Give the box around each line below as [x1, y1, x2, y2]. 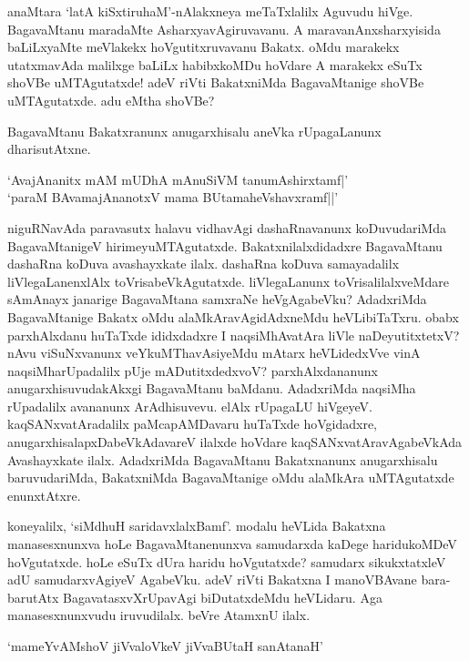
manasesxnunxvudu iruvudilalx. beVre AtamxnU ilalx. [7, 605, 311, 625]
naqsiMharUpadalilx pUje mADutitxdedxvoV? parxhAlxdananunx [7, 361, 378, 380]
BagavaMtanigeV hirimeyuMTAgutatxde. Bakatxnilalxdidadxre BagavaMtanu [7, 236, 443, 255]
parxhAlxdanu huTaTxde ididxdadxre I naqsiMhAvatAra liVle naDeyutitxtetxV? [7, 325, 460, 344]
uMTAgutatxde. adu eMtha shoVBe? [7, 90, 215, 109]
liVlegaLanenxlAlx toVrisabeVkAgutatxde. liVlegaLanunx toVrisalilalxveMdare [7, 271, 449, 290]
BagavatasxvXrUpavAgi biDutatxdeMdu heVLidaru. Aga [63, 587, 382, 606]
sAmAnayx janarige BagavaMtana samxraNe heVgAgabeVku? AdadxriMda [7, 290, 427, 309]
